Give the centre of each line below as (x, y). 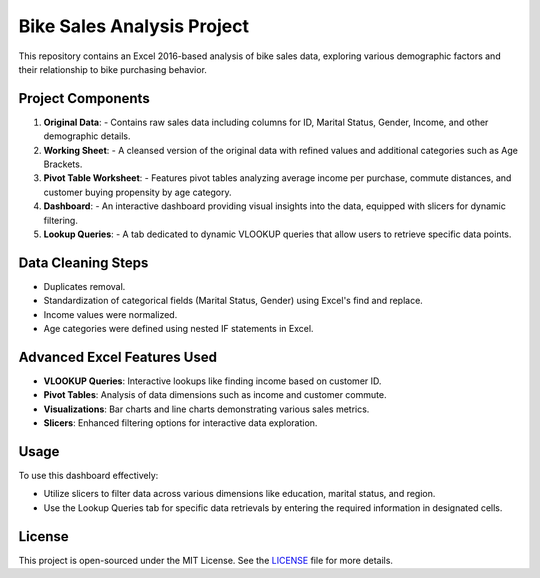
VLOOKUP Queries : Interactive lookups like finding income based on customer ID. (212, 381)
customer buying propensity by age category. (137, 192)
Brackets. (63, 164)
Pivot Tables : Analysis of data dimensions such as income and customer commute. (215, 395)
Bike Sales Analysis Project (134, 26)
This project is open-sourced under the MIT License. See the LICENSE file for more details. (206, 560)
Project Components (84, 98)
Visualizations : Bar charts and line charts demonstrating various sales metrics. (206, 409)
